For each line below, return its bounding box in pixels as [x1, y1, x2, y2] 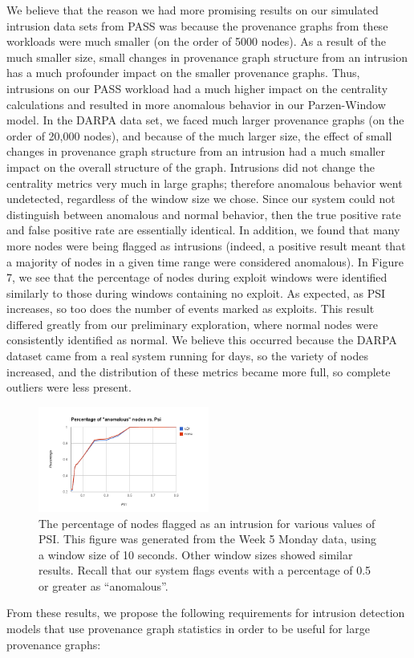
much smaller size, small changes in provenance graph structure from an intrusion [6, 48, 408, 65]
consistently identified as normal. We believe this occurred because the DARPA [6, 331, 397, 348]
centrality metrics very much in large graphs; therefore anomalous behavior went [6, 174, 403, 191]
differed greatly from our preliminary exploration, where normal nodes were [6, 315, 378, 332]
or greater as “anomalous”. [39, 577, 168, 594]
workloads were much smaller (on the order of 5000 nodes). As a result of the [6, 33, 387, 50]
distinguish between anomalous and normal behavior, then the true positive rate [6, 205, 401, 222]
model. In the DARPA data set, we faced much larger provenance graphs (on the [6, 112, 404, 128]
